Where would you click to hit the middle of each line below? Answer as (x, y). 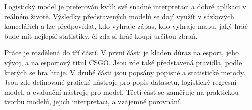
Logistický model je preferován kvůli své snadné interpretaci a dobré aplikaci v (125, 6)
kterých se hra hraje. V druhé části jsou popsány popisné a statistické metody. (125, 72)
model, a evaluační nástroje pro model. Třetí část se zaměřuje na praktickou (121, 92)
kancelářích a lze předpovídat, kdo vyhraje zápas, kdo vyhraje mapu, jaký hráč (126, 26)
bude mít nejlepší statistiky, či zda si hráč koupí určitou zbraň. (101, 36)
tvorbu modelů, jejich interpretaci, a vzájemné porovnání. (93, 102)
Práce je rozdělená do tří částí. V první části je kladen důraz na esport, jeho (121, 53)
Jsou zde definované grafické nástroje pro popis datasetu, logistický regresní (120, 82)
